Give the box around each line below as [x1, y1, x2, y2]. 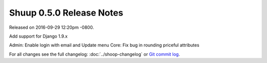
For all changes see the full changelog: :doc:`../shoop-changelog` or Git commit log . [9, 51, 180, 57]
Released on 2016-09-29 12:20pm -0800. [9, 24, 94, 30]
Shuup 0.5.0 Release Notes [9, 7, 124, 18]
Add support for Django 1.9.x [9, 33, 68, 39]
